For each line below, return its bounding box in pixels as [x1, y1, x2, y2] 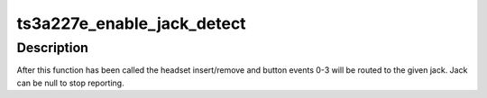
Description [16, 40, 89, 56]
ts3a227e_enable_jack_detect [16, 13, 247, 33]
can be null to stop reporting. [16, 77, 125, 88]
